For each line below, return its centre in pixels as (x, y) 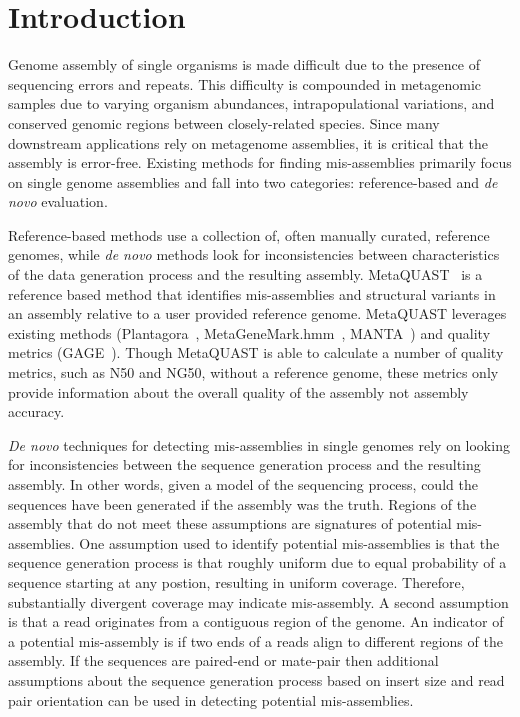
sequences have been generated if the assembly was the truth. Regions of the (242, 503)
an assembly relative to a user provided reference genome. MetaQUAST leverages (257, 313)
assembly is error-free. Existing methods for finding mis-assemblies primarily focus (260, 162)
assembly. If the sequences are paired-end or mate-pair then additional (223, 660)
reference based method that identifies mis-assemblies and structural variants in (252, 293)
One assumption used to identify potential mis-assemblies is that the (289, 542)
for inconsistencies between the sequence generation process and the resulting (244, 464)
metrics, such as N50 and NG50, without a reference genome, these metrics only (253, 372)
